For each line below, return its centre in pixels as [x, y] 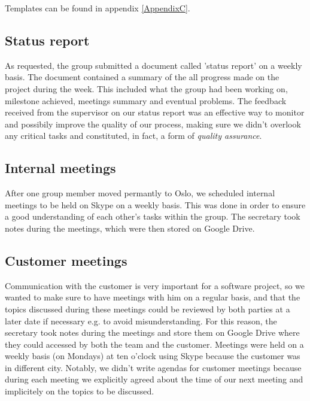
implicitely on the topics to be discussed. [80, 391]
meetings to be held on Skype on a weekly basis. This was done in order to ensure [155, 204]
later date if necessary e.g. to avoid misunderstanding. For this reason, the [141, 321]
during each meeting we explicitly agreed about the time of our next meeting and [154, 379]
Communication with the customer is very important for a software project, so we [155, 285]
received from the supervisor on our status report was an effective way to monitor [155, 112]
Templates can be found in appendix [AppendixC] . [98, 8]
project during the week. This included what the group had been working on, [146, 88]
